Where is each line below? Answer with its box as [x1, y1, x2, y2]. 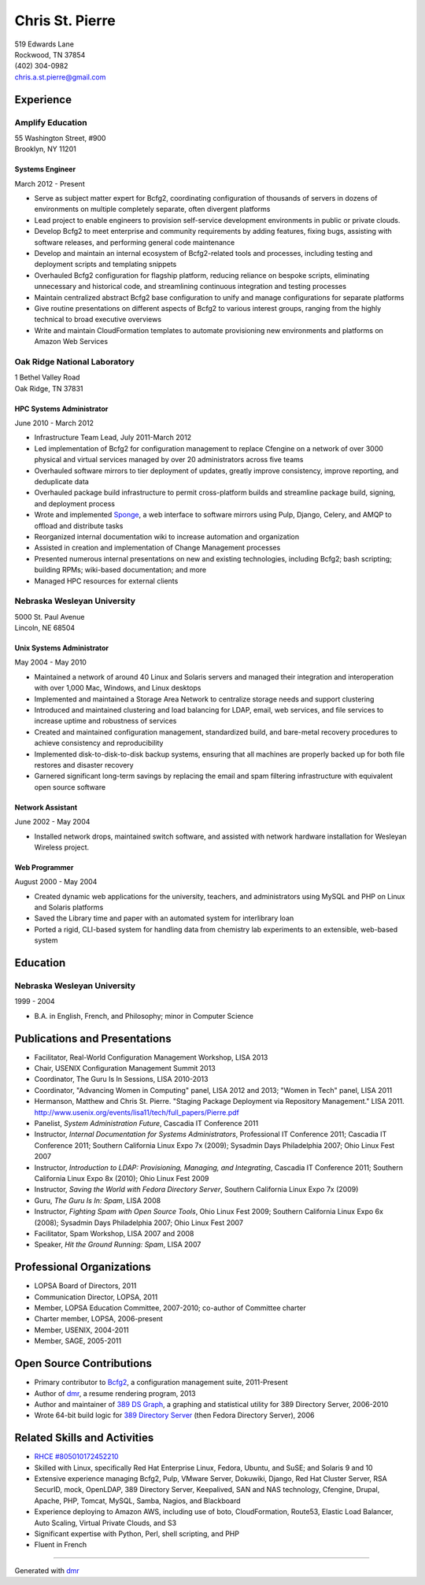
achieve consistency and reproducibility [34, 739, 164, 748]
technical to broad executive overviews [34, 315, 161, 324]
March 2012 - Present [14, 179, 86, 188]
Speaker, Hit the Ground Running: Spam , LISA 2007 [34, 1240, 201, 1250]
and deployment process [34, 498, 116, 508]
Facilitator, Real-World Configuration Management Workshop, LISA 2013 [34, 1052, 268, 1062]
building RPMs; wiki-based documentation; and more [34, 565, 207, 575]
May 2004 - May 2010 [14, 657, 87, 667]
